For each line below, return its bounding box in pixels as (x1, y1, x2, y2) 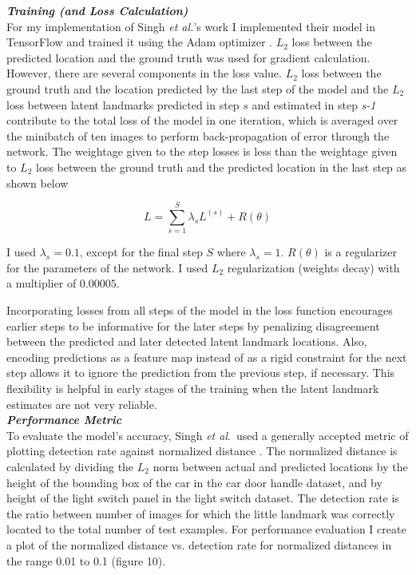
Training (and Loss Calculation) (6, 2, 188, 18)
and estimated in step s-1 (252, 96, 376, 113)
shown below (6, 174, 69, 191)
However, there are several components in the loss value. (6, 65, 282, 81)
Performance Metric (6, 411, 122, 428)
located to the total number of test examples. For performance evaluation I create (6, 521, 406, 537)
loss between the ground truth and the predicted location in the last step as (36, 158, 407, 175)
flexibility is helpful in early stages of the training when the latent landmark (6, 380, 379, 396)
